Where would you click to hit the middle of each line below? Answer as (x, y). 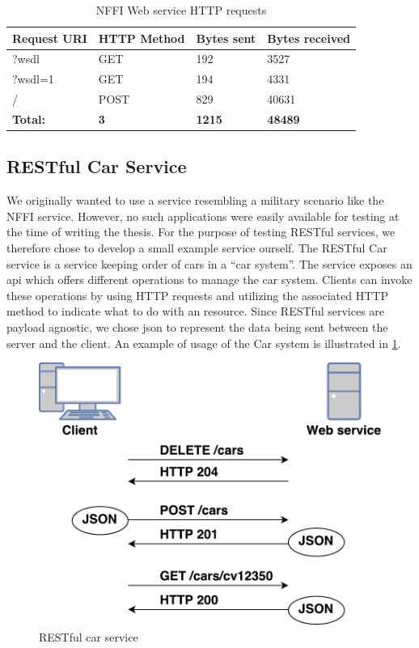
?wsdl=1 (33, 79)
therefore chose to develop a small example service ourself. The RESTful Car (197, 248)
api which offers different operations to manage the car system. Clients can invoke (209, 280)
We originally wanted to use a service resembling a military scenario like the (195, 200)
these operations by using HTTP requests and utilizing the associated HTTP (197, 295)
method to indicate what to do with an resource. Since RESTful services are (196, 311)
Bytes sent (226, 38)
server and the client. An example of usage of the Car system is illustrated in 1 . (204, 343)
